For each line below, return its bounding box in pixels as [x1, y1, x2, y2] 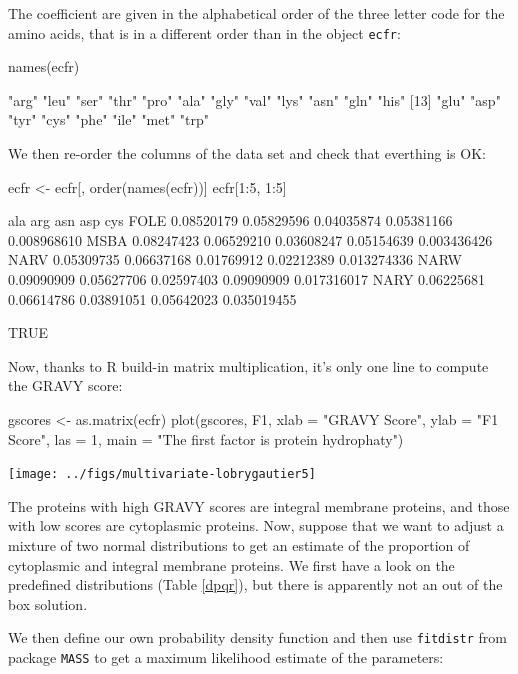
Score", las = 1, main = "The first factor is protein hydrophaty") [8, 428, 404, 449]
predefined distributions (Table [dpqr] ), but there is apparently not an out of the [8, 574, 503, 595]
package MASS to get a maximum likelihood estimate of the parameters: [8, 647, 444, 668]
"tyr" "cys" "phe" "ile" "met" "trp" [8, 109, 210, 130]
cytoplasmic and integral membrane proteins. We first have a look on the [8, 554, 455, 575]
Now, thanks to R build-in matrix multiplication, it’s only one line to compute [8, 355, 489, 376]
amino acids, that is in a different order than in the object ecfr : [8, 22, 401, 43]
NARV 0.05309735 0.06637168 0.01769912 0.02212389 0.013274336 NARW [8, 249, 462, 270]
